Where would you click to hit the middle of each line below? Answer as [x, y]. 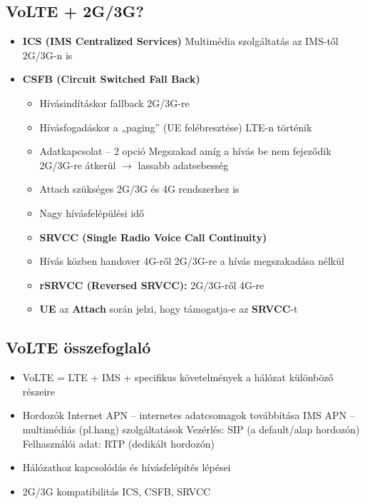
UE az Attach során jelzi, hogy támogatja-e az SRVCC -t [169, 309]
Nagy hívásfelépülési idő [92, 212]
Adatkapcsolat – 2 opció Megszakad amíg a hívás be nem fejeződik [185, 151]
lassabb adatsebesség [183, 165]
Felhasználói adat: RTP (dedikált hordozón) [118, 443]
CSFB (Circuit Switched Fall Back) [111, 79]
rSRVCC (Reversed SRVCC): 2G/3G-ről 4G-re [152, 284]
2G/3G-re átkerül [78, 165]
